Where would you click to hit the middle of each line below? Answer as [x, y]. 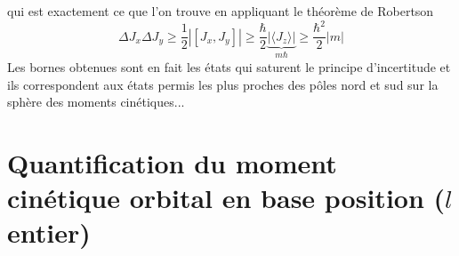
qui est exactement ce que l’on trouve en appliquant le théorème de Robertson [221, 11]
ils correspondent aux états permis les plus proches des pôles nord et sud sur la [223, 84]
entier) [49, 232]
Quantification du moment [172, 162]
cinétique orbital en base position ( [226, 198]
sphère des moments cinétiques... [96, 102]
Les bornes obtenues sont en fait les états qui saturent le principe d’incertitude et [229, 67]
